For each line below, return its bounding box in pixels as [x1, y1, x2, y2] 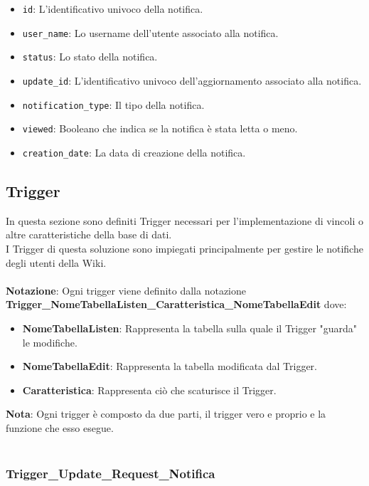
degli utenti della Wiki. [6, 255, 107, 270]
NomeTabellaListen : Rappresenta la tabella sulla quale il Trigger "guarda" [22, 320, 358, 335]
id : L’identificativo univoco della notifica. [22, 1, 203, 16]
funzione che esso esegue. [6, 420, 114, 435]
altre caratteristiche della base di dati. [6, 227, 172, 242]
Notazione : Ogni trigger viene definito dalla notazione [6, 282, 247, 297]
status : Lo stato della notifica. [22, 49, 158, 64]
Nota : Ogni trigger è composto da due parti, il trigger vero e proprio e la [6, 406, 326, 421]
